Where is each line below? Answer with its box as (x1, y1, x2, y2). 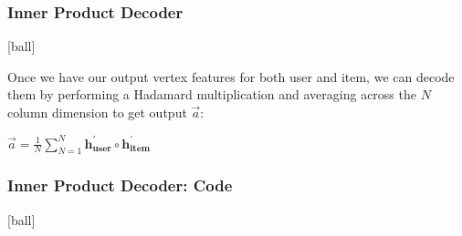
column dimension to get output (7, 103, 187, 121)
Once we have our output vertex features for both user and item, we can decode (7, 67, 455, 86)
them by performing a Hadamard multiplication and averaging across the (7, 85, 416, 104)
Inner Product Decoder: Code (7, 174, 233, 197)
